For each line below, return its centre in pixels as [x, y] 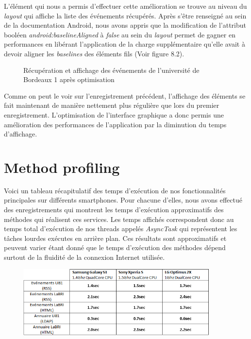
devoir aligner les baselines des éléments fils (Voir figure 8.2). [94, 53]
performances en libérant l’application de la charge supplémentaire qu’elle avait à [125, 44]
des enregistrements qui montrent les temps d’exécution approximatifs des [114, 210]
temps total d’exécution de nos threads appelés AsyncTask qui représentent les [121, 229]
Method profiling [62, 167]
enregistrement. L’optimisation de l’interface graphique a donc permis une [114, 114]
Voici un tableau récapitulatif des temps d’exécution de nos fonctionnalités [115, 190]
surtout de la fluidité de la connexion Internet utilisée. [84, 257]
